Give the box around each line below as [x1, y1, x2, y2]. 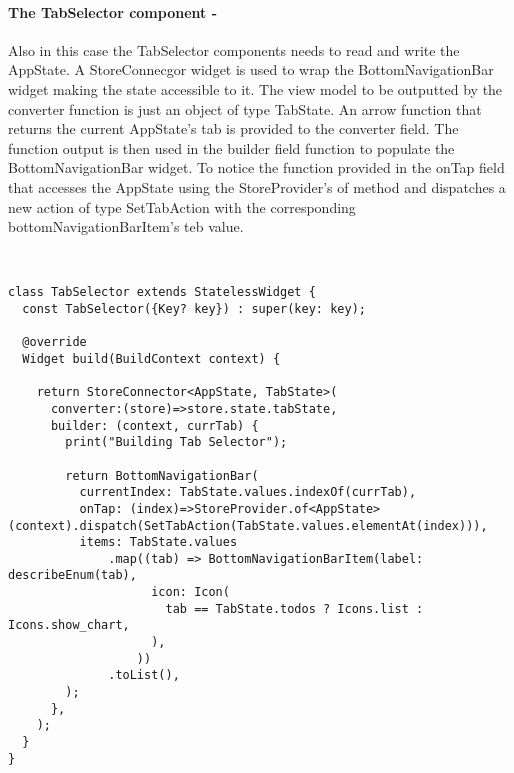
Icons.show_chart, [8, 618, 130, 633]
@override [22, 335, 87, 350]
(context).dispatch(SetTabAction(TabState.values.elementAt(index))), [8, 518, 488, 533]
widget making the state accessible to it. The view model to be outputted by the [8, 78, 503, 99]
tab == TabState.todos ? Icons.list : [165, 601, 424, 616]
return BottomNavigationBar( [65, 468, 259, 483]
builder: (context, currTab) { [50, 418, 259, 433]
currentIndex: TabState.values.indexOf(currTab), [79, 485, 417, 500]
